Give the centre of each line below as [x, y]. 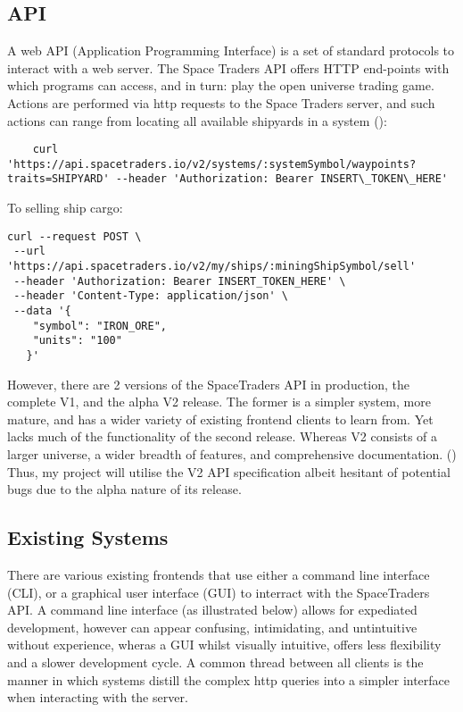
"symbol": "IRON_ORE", [99, 326]
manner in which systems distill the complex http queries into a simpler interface [229, 679]
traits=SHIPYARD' [58, 179]
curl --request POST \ [74, 236]
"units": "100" [77, 341]
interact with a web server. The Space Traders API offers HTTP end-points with [228, 67]
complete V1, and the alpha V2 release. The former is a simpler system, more [219, 402]
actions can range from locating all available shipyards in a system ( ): [197, 120]
